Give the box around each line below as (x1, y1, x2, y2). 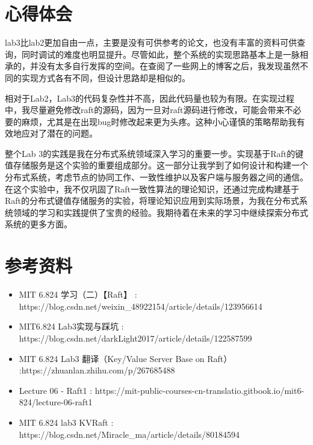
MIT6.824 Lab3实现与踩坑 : (19, 320, 124, 333)
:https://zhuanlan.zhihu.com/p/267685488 (19, 364, 175, 376)
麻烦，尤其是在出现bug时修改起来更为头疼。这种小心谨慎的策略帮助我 (21, 115, 297, 127)
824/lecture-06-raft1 (19, 396, 93, 408)
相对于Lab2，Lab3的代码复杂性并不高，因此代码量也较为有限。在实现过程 (5, 91, 295, 104)
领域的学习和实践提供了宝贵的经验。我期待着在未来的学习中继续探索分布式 (13, 206, 308, 218)
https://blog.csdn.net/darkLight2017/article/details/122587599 (19, 331, 252, 344)
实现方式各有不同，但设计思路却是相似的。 (21, 71, 190, 84)
